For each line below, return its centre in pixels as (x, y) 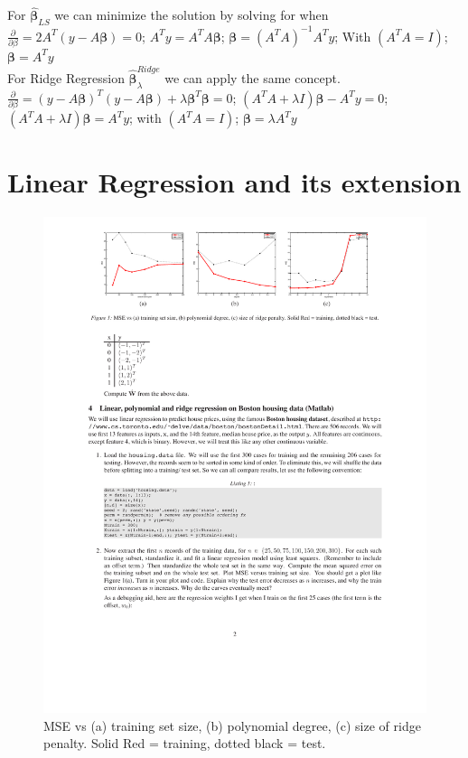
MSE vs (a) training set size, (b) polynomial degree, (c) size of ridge (232, 725)
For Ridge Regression (66, 78)
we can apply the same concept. (253, 78)
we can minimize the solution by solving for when (192, 15)
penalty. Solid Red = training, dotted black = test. (185, 743)
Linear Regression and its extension (234, 182)
